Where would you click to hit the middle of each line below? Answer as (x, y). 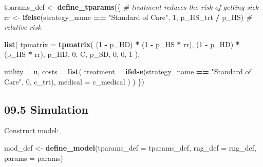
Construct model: (32, 130)
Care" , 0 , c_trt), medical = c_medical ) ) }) (74, 81)
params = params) (34, 158)
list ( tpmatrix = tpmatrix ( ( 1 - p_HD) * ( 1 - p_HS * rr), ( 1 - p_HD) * (122, 44)
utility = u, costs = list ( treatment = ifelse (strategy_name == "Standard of (128, 71)
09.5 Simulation (46, 109)
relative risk (23, 27)
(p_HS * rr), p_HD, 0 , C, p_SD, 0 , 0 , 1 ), (72, 54)
